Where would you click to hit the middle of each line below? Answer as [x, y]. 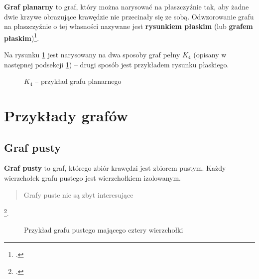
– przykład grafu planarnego [78, 81]
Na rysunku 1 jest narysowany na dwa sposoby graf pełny [92, 55]
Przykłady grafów [66, 115]
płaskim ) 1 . [22, 37]
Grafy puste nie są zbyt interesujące [78, 194]
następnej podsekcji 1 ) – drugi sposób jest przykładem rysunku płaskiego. [117, 64]
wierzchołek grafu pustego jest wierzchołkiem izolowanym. [92, 177]
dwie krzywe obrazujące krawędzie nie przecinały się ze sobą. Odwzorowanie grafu [129, 16]
